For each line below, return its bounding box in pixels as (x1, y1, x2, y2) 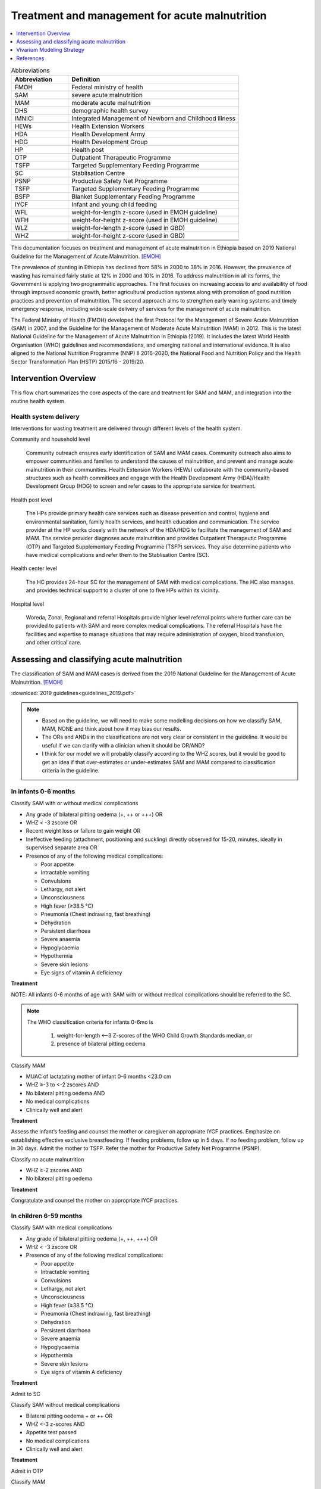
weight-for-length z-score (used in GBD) (71, 224, 185, 232)
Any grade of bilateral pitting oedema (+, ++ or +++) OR (26, 811, 163, 818)
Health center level (11, 565, 58, 572)
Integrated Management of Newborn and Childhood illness (71, 114, 236, 123)
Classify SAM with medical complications (11, 1224, 112, 1231)
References (16, 54, 45, 62)
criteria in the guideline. (42, 767, 100, 774)
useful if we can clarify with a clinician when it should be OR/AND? (42, 742, 205, 749)
